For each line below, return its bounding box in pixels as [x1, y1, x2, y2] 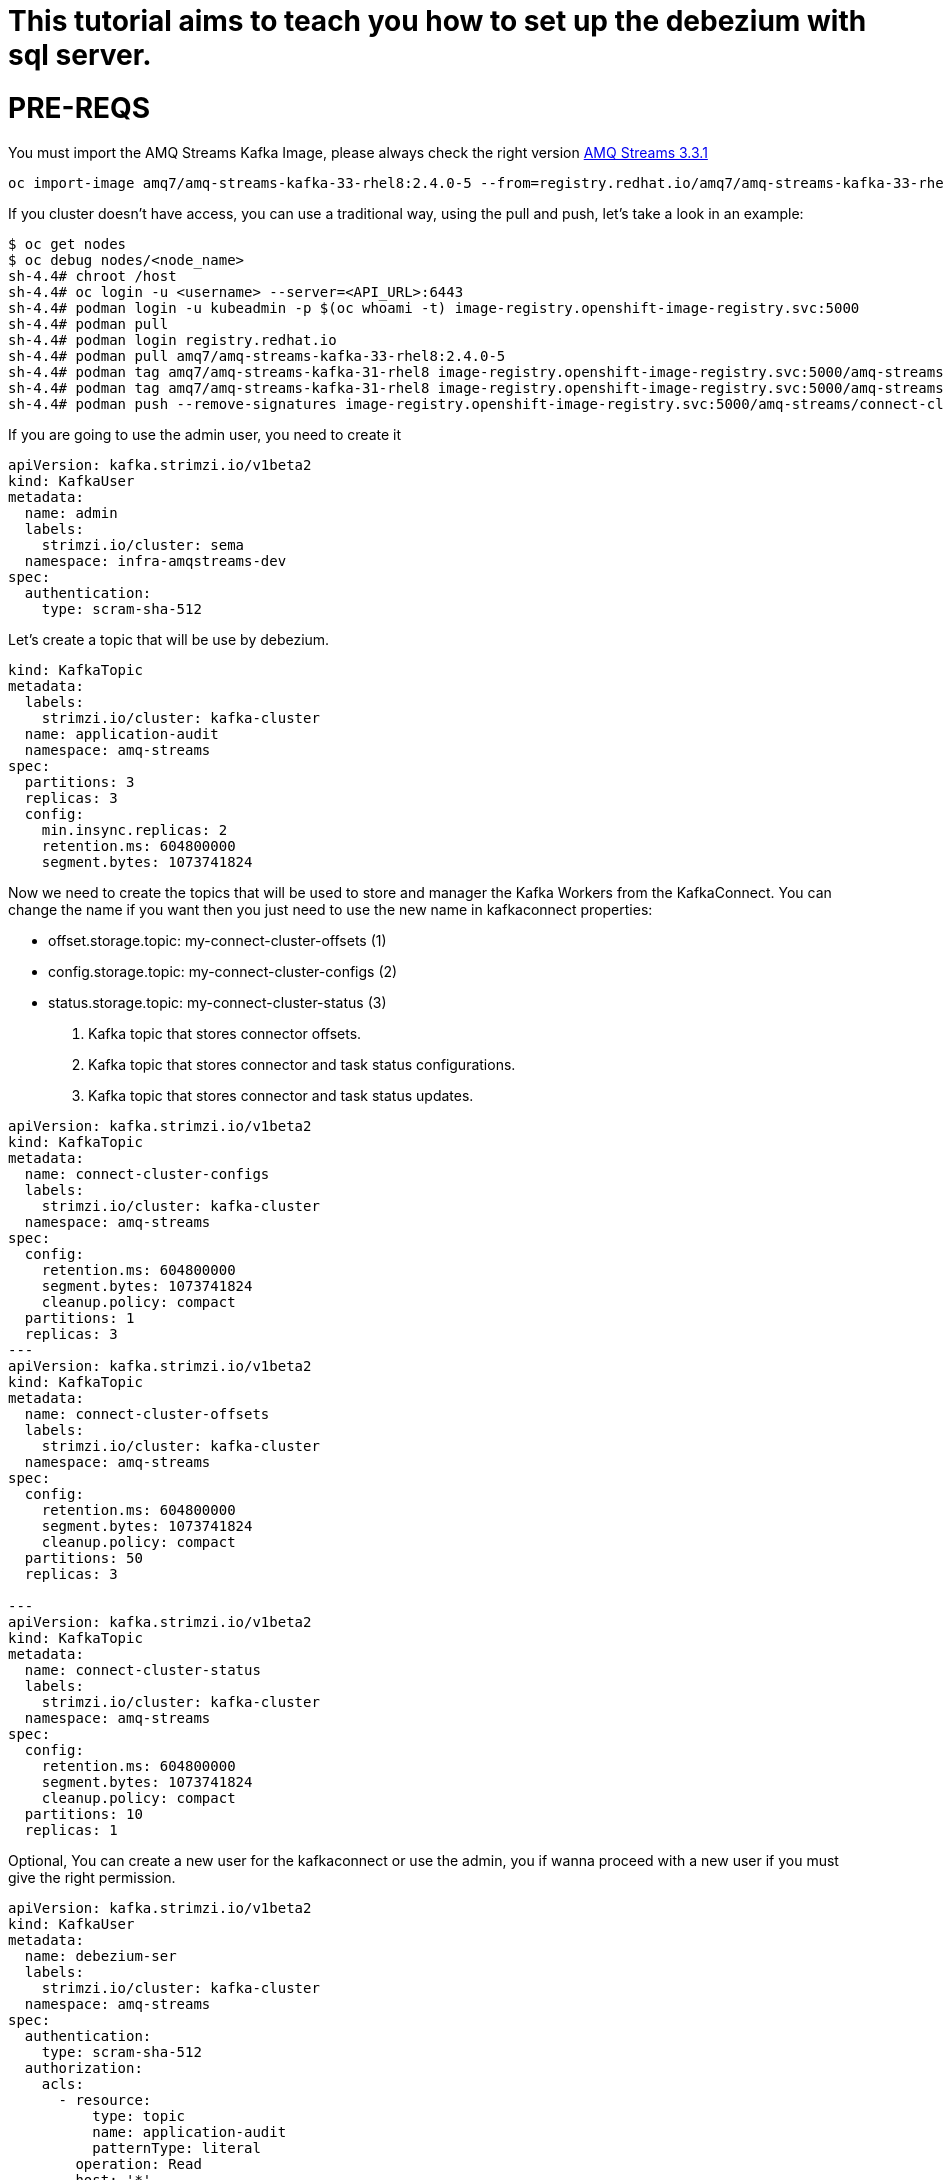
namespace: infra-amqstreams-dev [24, 552, 287, 569]
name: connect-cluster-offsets [24, 1405, 270, 1422]
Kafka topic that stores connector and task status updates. [88, 1086, 474, 1104]
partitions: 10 [24, 1805, 143, 1822]
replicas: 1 [24, 1821, 118, 1838]
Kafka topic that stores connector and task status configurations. [88, 1055, 516, 1073]
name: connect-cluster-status [24, 1661, 261, 1678]
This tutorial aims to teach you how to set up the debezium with [8, 4, 867, 38]
